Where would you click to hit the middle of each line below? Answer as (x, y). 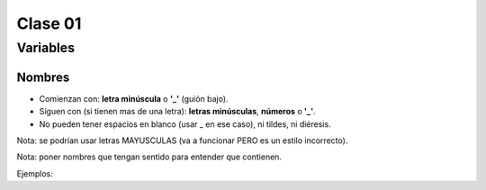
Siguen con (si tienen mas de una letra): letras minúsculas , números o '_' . (178, 112)
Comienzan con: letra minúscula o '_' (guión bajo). (134, 98)
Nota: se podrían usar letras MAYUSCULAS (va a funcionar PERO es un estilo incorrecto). (182, 140)
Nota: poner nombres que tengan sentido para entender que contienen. (149, 157)
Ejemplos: (35, 173)
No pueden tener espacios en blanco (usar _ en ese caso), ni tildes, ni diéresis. (185, 124)
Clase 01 (49, 23)
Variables (46, 48)
